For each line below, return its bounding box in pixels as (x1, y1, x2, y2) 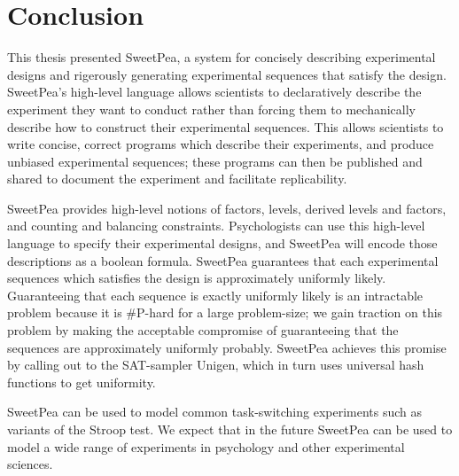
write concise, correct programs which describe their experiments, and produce (7, 135, 434, 153)
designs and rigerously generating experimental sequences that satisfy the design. (7, 65, 447, 83)
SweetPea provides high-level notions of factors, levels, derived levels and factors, (7, 199, 447, 217)
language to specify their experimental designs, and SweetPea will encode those (7, 234, 438, 253)
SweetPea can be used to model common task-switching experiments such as (7, 402, 423, 421)
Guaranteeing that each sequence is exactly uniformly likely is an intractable (7, 285, 424, 304)
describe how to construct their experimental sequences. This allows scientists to (7, 117, 444, 136)
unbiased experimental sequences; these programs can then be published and (7, 152, 423, 170)
